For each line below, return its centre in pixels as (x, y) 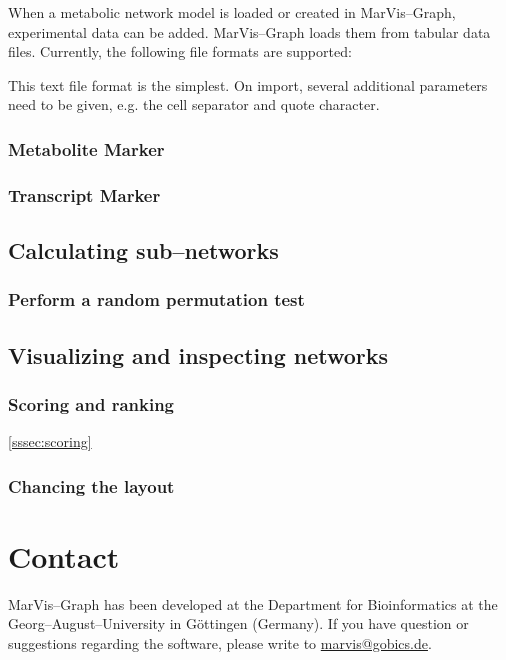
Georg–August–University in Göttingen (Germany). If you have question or (238, 623)
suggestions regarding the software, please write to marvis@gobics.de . (220, 643)
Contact (64, 555)
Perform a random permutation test (156, 299)
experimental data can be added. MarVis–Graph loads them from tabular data (249, 31)
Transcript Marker (84, 194)
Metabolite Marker (86, 148)
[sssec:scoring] (50, 441)
